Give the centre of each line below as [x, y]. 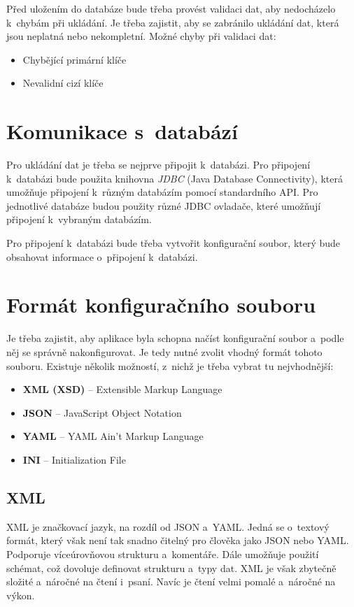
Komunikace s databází [122, 131]
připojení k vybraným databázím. [79, 219]
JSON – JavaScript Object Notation [102, 412]
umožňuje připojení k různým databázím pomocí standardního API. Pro [162, 192]
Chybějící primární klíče [75, 59]
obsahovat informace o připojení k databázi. [102, 256]
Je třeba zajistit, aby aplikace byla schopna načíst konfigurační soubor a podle [175, 338]
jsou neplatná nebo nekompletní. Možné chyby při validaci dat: [141, 36]
